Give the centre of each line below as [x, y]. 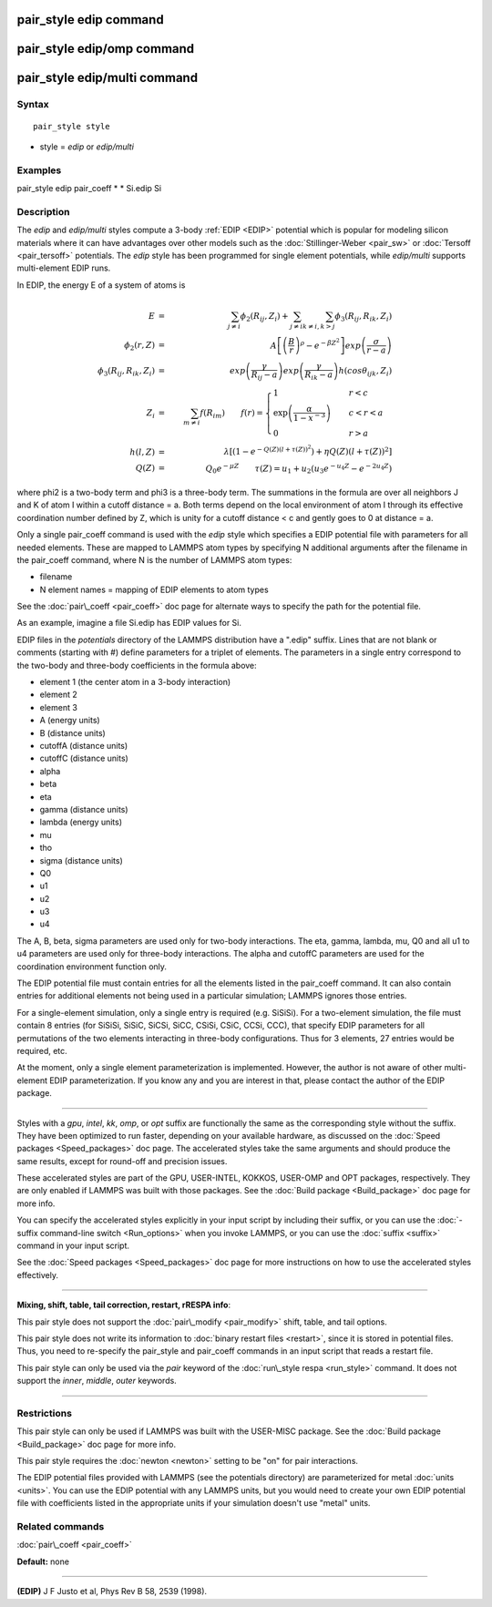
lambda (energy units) [81, 822]
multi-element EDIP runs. [64, 268]
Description [43, 211]
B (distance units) [73, 732]
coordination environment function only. [92, 967]
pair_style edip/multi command [108, 78]
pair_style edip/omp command [106, 49]
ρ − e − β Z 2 [320, 344]
